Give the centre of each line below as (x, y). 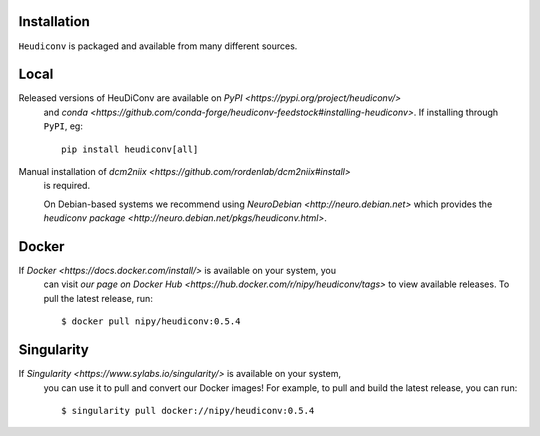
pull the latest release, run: (98, 298)
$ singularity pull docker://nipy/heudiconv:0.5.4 (188, 410)
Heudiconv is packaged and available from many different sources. (158, 46)
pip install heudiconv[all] (130, 149)
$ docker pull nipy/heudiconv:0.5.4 (151, 321)
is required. (66, 186)
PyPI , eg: (63, 126)
